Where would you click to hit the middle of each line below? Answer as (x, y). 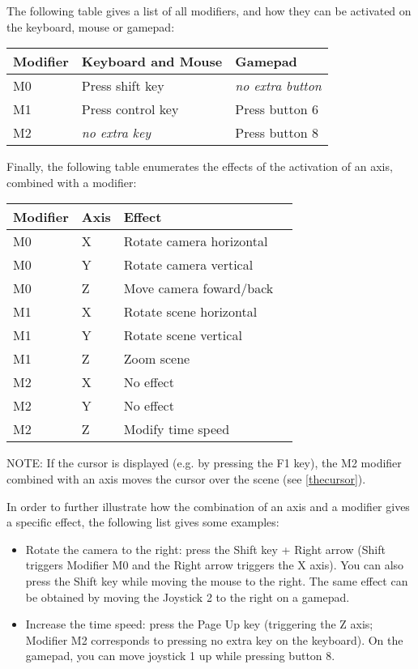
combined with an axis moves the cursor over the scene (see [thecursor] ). (186, 478)
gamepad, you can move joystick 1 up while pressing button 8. (180, 656)
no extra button (278, 86)
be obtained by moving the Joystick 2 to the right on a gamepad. (188, 597)
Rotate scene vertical (183, 335)
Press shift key (123, 86)
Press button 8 (277, 133)
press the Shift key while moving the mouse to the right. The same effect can (217, 580)
